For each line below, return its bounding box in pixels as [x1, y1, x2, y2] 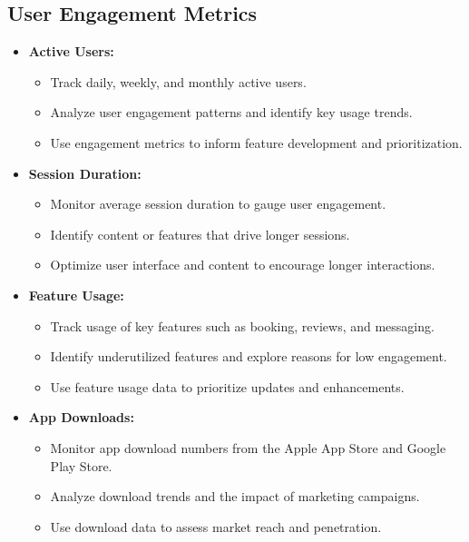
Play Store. [50, 456, 112, 475]
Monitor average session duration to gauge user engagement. [50, 194, 386, 213]
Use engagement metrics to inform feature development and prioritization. [50, 133, 463, 152]
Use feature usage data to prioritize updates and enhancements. [50, 377, 405, 396]
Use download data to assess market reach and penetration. [50, 517, 382, 536]
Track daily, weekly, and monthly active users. [50, 72, 307, 91]
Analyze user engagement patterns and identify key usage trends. [50, 103, 413, 122]
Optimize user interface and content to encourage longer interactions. [50, 255, 435, 274]
